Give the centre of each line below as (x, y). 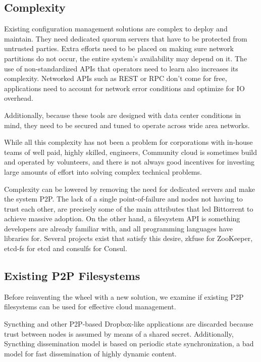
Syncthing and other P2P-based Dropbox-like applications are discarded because (129, 324)
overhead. (19, 98)
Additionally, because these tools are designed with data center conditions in (123, 115)
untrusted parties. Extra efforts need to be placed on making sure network (119, 48)
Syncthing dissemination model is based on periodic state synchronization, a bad (129, 344)
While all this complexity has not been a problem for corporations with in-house (128, 142)
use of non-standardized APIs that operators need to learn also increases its (121, 68)
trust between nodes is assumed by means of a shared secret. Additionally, (119, 333)
